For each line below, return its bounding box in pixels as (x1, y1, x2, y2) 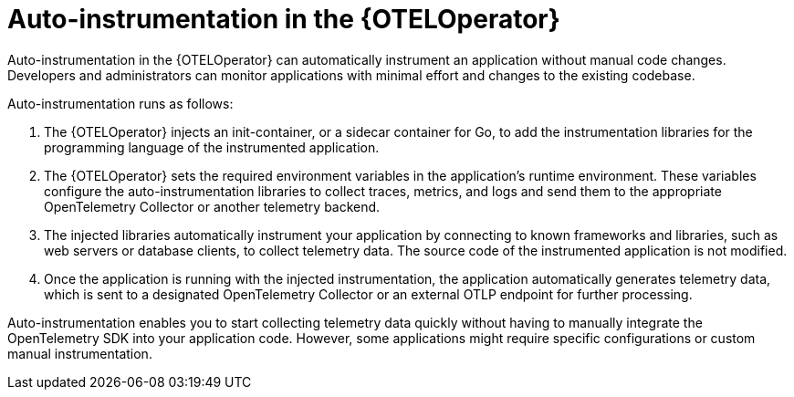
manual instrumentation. (7, 345, 152, 361)
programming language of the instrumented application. (44, 139, 380, 155)
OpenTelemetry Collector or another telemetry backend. (44, 198, 381, 214)
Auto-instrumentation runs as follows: (7, 95, 234, 111)
